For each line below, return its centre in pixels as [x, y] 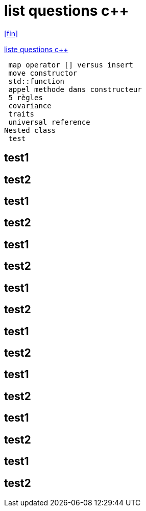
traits [21, 114]
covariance [30, 106]
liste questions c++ [36, 49]
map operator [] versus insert [71, 65]
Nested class [30, 130]
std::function [36, 81]
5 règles [26, 97]
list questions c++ [67, 11]
